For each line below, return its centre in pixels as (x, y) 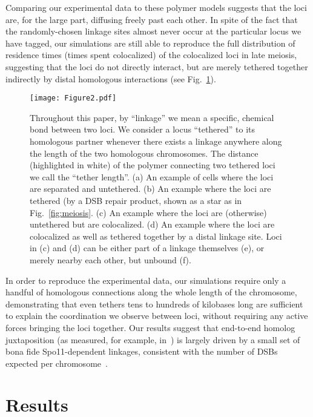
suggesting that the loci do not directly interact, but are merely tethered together (157, 66)
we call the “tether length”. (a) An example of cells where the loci (152, 176)
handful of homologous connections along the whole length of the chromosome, (151, 292)
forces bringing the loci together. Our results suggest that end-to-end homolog (150, 327)
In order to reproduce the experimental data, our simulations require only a (146, 280)
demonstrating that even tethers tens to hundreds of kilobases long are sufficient (154, 304)
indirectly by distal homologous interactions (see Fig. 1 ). (111, 78)
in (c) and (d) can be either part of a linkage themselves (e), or (147, 248)
